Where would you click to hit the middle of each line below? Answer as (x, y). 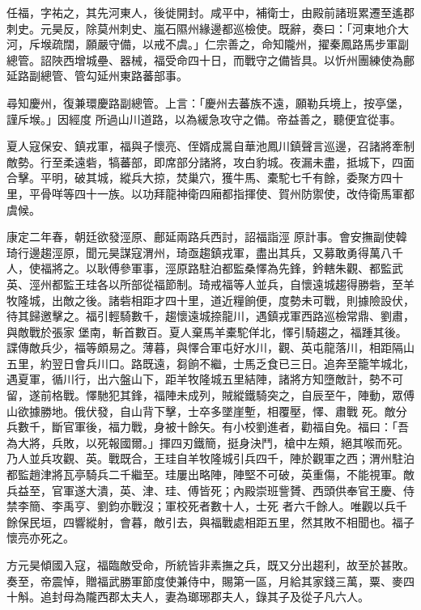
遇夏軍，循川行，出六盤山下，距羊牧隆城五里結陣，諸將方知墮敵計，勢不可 (205, 379)
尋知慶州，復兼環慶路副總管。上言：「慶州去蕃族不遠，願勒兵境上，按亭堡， (208, 102)
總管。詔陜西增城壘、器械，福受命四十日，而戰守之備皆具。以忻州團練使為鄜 (210, 59)
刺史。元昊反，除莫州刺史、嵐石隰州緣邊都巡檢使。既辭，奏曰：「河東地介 (202, 28)
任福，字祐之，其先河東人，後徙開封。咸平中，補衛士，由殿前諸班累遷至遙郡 (210, 12)
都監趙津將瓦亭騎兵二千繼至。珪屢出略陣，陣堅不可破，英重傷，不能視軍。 (205, 474)
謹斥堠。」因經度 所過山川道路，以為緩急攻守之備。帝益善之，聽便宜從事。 (204, 119)
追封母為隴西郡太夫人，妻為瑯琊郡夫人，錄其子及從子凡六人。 (204, 597)
